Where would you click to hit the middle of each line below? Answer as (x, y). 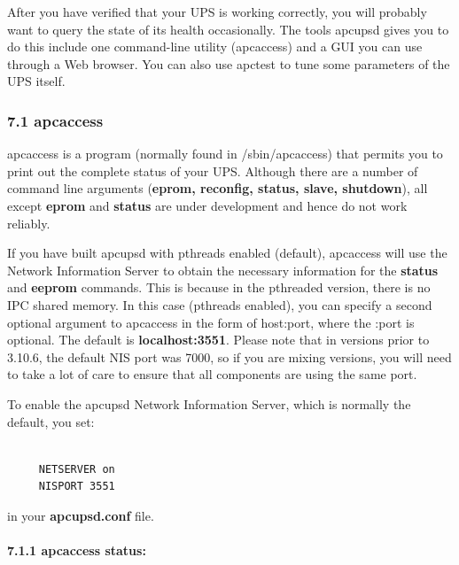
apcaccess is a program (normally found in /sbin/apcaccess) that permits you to (225, 154)
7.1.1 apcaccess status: (77, 550)
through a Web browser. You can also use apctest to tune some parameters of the (229, 63)
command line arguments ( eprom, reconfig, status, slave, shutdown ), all (218, 188)
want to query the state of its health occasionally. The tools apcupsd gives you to (228, 29)
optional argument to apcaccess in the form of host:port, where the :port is (211, 322)
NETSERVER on (77, 469)
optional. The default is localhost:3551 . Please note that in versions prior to (218, 340)
